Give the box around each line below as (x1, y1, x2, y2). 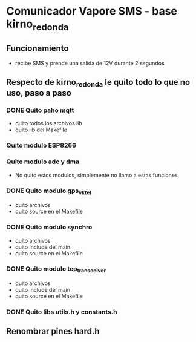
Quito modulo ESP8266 (6, 141, 77, 150)
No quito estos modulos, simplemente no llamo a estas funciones (15, 171, 178, 179)
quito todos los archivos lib (15, 120, 83, 127)
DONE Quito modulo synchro (6, 223, 93, 231)
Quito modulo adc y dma (6, 157, 80, 166)
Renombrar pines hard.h (6, 326, 100, 337)
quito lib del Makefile (15, 126, 68, 134)
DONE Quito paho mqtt (6, 106, 74, 114)
